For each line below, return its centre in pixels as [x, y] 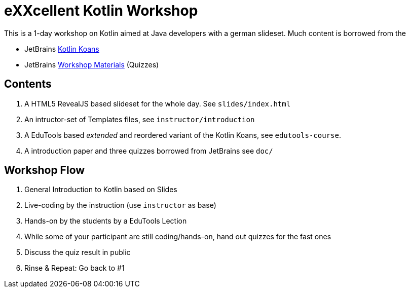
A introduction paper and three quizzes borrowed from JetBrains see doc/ [149, 151]
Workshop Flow [45, 170]
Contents [28, 84]
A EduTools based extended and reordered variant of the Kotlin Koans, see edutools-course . [183, 135]
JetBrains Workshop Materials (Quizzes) [92, 64]
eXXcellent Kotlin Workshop [101, 11]
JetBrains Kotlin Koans [62, 49]
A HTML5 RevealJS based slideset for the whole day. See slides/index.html [158, 103]
